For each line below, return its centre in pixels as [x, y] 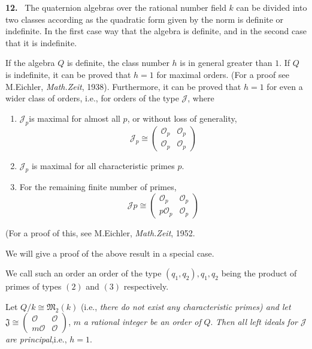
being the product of [259, 273]
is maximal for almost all [75, 118]
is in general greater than [226, 63]
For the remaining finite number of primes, [98, 187]
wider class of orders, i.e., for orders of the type [92, 98]
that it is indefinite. [41, 42]
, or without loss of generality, [182, 118]
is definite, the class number [118, 63]
